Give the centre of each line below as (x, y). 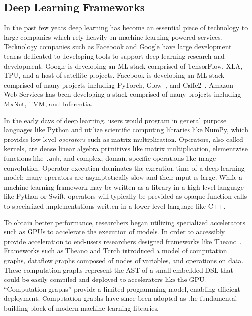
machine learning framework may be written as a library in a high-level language (124, 186)
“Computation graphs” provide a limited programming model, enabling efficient (122, 289)
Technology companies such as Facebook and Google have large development (118, 46)
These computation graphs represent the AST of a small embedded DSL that (118, 270)
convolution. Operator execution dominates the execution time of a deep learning (124, 167)
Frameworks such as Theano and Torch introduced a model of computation (116, 251)
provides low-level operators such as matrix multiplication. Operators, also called (124, 139)
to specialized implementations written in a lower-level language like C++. (115, 205)
